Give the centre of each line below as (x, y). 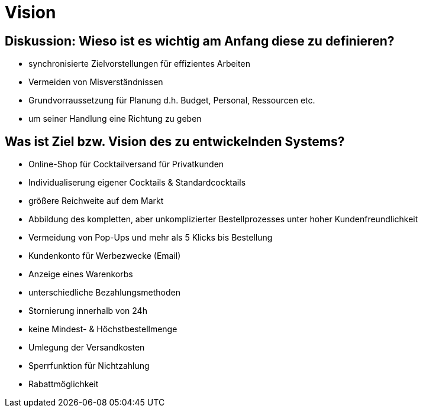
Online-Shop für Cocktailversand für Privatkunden (126, 164)
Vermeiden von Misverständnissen (96, 82)
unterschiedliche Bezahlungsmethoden (104, 293)
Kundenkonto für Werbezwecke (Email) (105, 256)
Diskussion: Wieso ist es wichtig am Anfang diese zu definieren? (200, 41)
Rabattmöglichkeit (64, 384)
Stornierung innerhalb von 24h (88, 311)
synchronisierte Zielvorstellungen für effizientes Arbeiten (139, 64)
